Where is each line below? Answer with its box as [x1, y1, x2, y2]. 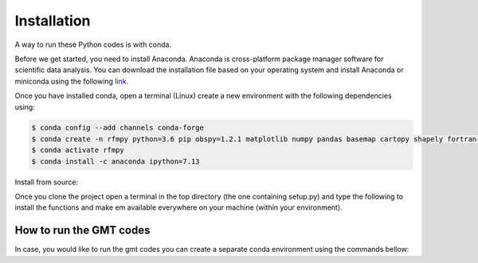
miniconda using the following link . [14, 76, 129, 86]
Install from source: [14, 177, 79, 187]
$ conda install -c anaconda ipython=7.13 [31, 157, 200, 166]
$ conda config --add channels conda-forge [31, 123, 205, 133]
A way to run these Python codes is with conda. [14, 40, 171, 49]
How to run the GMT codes [14, 223, 151, 238]
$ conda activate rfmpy [31, 145, 125, 155]
